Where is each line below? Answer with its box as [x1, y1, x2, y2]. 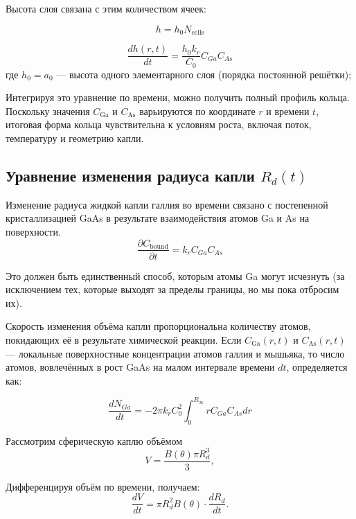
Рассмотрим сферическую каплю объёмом [6, 433, 183, 448]
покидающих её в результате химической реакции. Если [6, 332, 242, 346]
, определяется [286, 360, 348, 374]
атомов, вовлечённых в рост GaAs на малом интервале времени [6, 360, 275, 374]
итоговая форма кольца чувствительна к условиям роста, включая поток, [6, 117, 312, 132]
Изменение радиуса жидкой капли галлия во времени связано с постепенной [6, 197, 328, 211]
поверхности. [6, 224, 61, 238]
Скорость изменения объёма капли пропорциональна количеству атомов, [6, 319, 311, 333]
